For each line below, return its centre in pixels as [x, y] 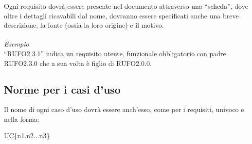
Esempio [17, 44]
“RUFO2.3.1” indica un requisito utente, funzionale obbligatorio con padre [115, 53]
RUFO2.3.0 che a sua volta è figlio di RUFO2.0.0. [78, 63]
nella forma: [22, 119]
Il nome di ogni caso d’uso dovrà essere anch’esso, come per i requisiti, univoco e [124, 109]
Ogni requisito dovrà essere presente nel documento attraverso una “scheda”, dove [126, 6]
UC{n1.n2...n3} [27, 135]
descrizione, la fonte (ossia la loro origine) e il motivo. [84, 25]
